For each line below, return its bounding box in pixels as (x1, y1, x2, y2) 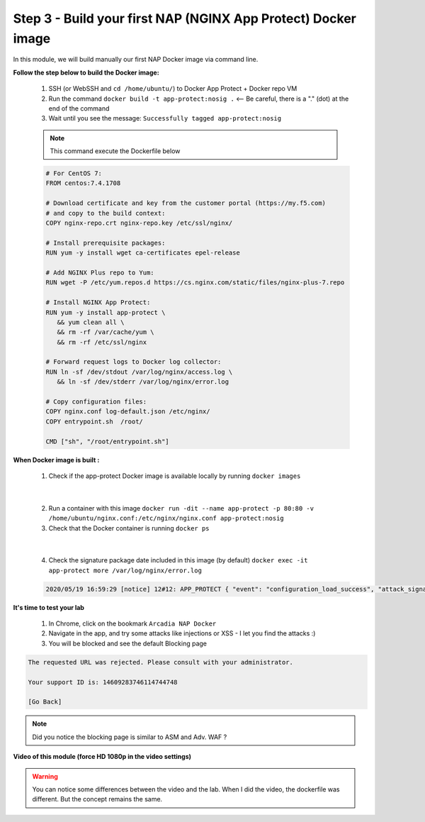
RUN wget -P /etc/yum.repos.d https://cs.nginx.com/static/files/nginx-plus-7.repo (45, 279, 345, 287)
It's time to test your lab (13, 603, 85, 611)
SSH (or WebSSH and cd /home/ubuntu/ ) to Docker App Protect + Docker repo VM (48, 84, 297, 93)
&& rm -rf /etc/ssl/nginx (57, 338, 147, 346)
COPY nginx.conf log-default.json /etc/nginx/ (45, 408, 210, 416)
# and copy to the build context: (45, 209, 166, 217)
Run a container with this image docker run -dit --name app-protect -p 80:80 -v (48, 504, 314, 512)
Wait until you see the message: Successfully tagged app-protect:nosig (48, 114, 282, 123)
